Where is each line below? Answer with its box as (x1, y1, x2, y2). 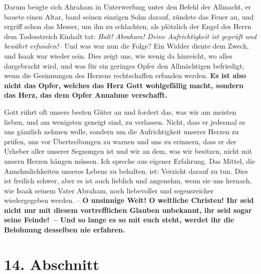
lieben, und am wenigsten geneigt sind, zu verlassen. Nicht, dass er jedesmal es (4, 116, 245, 127)
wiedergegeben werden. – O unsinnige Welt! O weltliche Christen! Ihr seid (4, 195, 254, 205)
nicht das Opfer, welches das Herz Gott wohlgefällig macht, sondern (4, 80, 243, 90)
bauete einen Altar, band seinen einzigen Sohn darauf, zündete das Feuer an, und (4, 11, 254, 22)
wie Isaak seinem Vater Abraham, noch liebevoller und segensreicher (4, 185, 214, 195)
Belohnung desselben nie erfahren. (4, 224, 125, 235)
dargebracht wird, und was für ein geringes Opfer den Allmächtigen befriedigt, (4, 60, 244, 71)
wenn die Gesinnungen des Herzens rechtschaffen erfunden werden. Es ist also (4, 70, 246, 81)
